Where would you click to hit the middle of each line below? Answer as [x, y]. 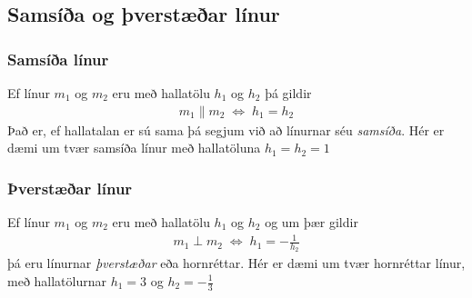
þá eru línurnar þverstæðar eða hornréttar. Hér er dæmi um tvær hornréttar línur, [236, 263]
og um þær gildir [311, 222]
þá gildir [288, 93]
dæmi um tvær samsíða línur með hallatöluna [134, 148]
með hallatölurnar [57, 281]
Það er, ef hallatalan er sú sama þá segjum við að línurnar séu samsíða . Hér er [226, 129]
